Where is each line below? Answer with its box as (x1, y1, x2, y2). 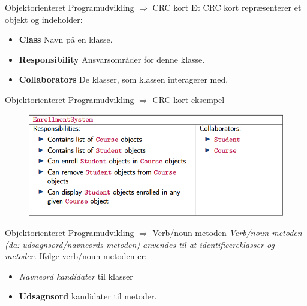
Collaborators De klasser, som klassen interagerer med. (19, 73, 228, 86)
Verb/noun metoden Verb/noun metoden (152, 226, 302, 238)
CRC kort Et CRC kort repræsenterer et (152, 1, 302, 13)
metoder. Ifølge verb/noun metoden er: (5, 250, 147, 262)
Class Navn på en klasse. (19, 33, 113, 46)
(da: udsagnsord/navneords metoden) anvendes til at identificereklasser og (5, 238, 275, 250)
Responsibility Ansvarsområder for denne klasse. (19, 53, 205, 65)
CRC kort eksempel (152, 93, 225, 105)
